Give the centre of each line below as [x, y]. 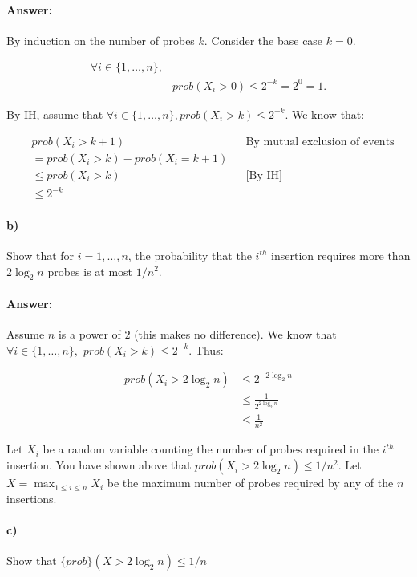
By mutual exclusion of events [320, 142]
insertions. [32, 498]
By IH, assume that [55, 114]
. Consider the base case [263, 40]
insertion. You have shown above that [99, 465]
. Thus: [206, 349]
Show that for [40, 255]
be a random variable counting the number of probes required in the [211, 449]
